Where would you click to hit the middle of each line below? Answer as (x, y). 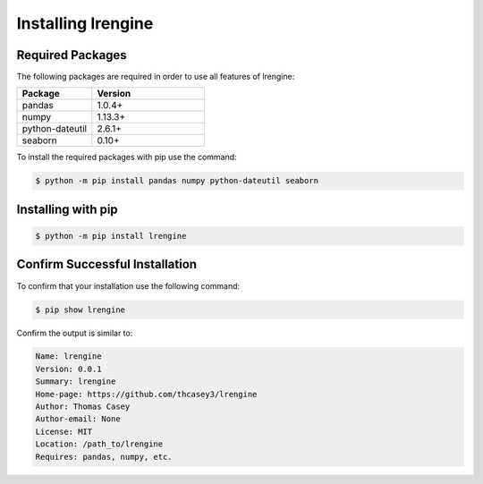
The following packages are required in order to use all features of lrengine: (156, 77)
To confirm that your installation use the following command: (128, 285)
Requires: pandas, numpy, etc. (104, 457)
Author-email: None (78, 419)
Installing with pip (67, 209)
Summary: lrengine (76, 382)
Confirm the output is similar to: (75, 333)
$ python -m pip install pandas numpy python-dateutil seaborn (177, 181)
